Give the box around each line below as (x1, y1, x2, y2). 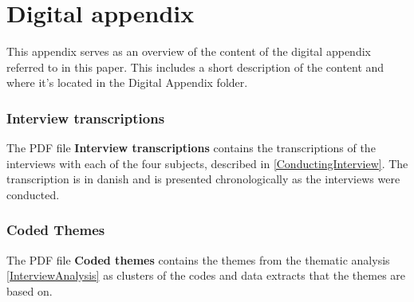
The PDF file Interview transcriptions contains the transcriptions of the (6, 139, 376, 156)
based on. (6, 282, 53, 299)
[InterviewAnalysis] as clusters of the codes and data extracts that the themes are (6, 267, 406, 284)
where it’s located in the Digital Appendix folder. (6, 74, 248, 91)
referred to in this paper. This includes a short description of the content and (6, 58, 384, 75)
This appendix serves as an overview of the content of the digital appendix (6, 43, 371, 60)
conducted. (6, 186, 60, 202)
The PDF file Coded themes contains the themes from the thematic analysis (6, 251, 390, 268)
